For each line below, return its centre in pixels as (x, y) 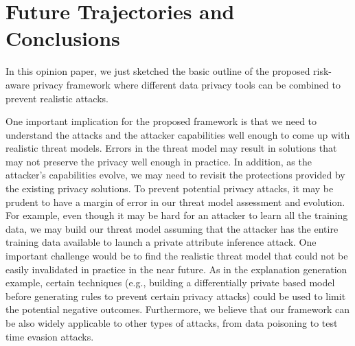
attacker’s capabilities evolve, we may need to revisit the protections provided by (175, 175)
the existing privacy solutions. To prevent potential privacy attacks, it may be (170, 188)
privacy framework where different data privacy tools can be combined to (186, 84)
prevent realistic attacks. (57, 98)
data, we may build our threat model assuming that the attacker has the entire (172, 228)
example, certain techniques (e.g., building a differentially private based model (170, 282)
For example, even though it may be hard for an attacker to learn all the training (177, 215)
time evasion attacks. (50, 336)
